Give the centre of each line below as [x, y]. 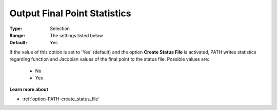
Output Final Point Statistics [70, 13]
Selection [60, 29]
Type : [16, 29]
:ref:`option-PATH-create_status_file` [61, 99]
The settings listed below [76, 35]
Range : [17, 35]
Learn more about [29, 90]
